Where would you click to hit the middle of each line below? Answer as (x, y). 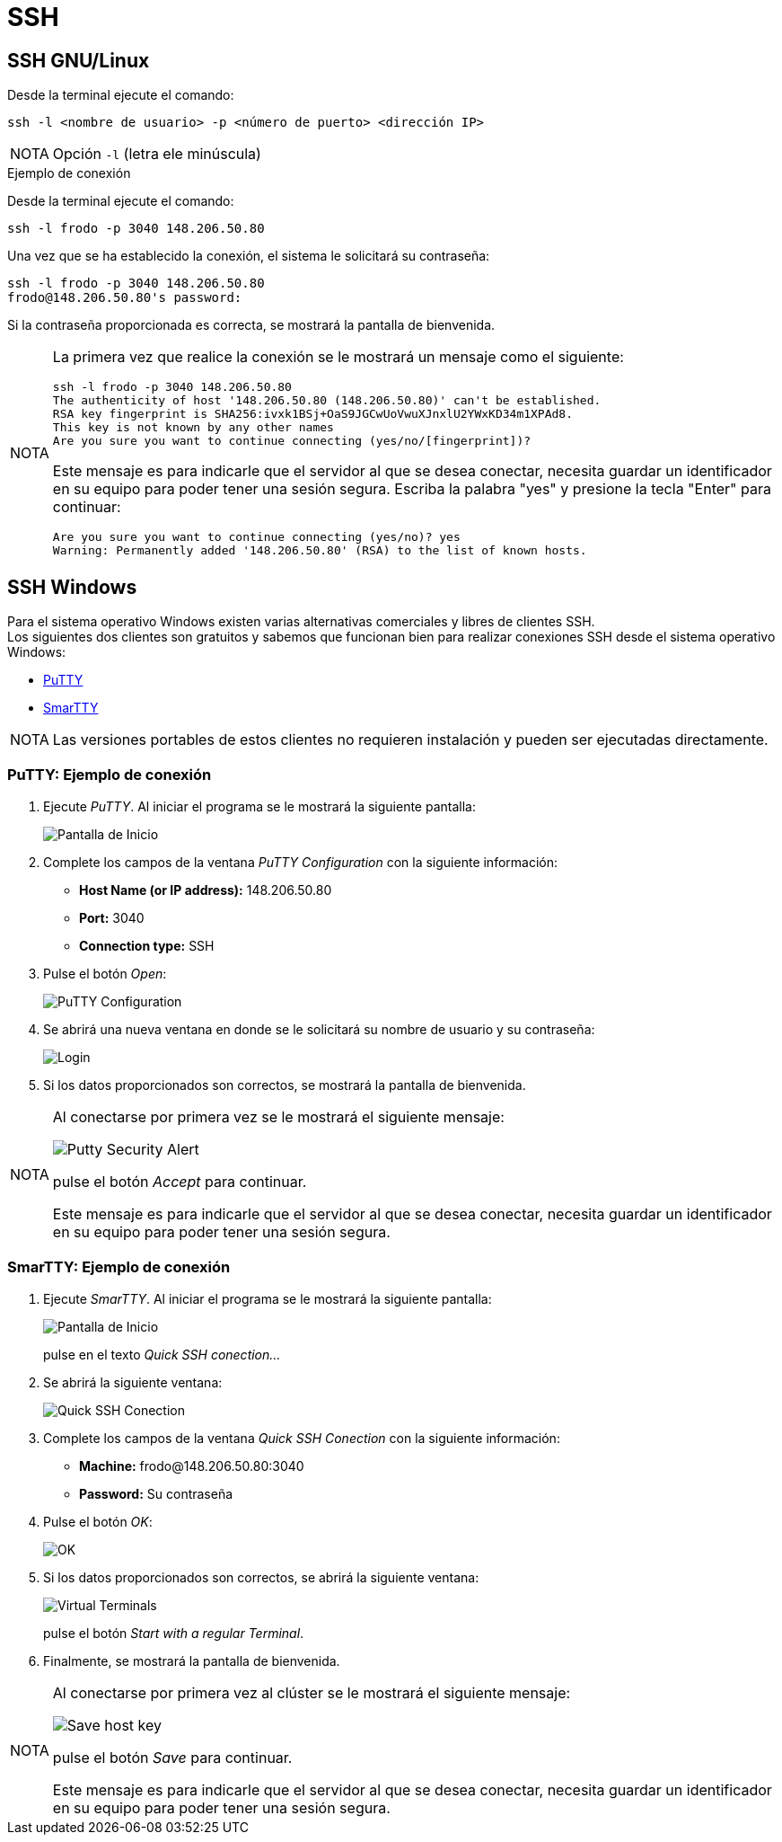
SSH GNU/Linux (79, 60)
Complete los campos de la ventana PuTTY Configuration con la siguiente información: (301, 862)
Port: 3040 (112, 917)
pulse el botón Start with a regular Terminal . (174, 1633)
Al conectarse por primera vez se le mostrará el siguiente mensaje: (278, 1116)
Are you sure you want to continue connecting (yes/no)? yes (256, 537)
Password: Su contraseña (156, 1493)
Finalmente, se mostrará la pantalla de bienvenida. (192, 1660)
